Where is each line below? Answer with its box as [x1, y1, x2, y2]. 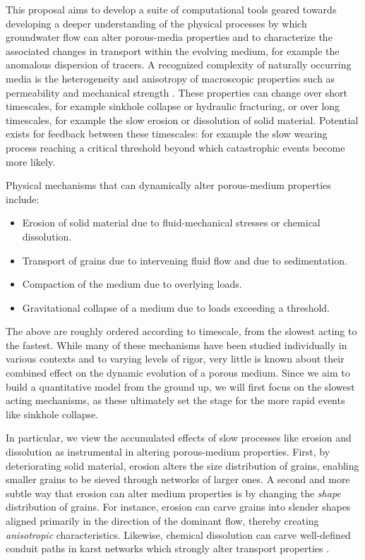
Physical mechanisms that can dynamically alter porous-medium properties [6, 178, 331, 193]
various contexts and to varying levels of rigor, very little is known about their [6, 351, 345, 366]
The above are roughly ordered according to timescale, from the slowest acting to [6, 324, 357, 339]
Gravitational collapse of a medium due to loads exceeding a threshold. [22, 300, 330, 315]
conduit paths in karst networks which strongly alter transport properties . [6, 541, 330, 556]
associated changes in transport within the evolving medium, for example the [6, 43, 340, 58]
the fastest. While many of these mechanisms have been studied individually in [6, 337, 347, 352]
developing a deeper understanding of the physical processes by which [6, 16, 307, 30]
